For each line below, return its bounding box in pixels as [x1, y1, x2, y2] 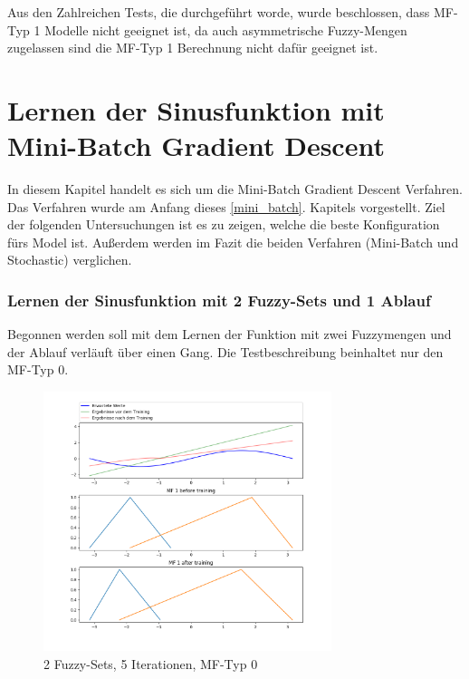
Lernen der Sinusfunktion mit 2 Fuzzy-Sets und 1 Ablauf [7, 288, 431, 311]
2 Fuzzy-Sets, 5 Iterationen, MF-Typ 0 [43, 654, 258, 673]
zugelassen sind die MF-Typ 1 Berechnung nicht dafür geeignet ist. [7, 38, 378, 57]
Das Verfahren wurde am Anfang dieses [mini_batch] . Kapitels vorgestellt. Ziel [7, 197, 445, 216]
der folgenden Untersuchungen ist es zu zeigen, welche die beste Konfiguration [7, 215, 440, 234]
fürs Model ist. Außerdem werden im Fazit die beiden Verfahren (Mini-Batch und [7, 232, 459, 251]
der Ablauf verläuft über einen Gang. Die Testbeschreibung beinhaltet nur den [7, 342, 444, 361]
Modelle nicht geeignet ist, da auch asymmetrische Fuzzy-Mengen [44, 20, 407, 39]
